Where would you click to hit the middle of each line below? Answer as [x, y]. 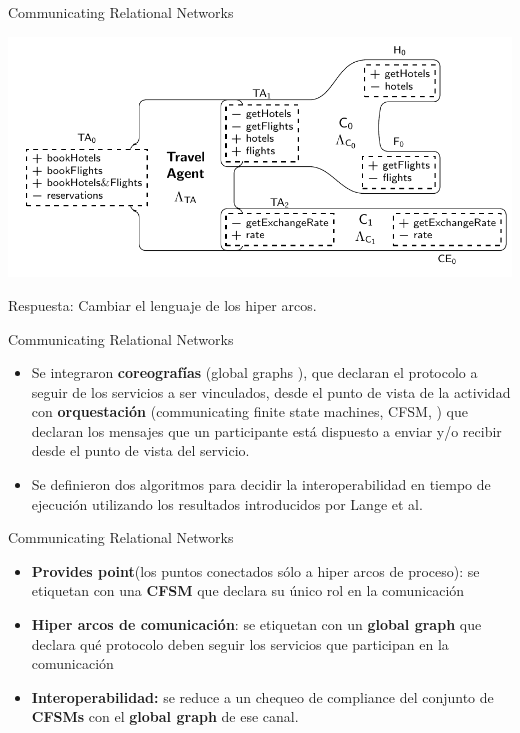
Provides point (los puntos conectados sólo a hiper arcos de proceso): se [255, 570]
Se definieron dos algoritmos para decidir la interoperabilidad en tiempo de [261, 484]
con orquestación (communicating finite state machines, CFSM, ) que [249, 411]
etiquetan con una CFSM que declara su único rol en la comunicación [248, 590]
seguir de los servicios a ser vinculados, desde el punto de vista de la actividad [271, 391]
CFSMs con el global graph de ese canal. [165, 716]
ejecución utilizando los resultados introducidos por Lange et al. [227, 503]
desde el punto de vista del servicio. [140, 450]
